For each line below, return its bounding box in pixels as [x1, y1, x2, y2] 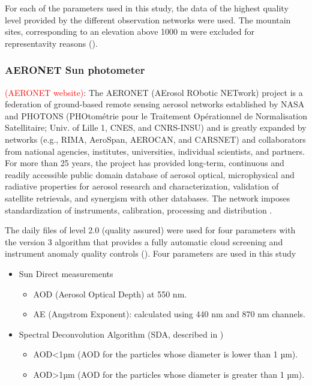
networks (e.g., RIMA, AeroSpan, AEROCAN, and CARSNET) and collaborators [5, 133, 306, 145]
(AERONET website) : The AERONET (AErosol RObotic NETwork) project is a [5, 86, 303, 98]
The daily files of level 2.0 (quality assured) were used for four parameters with [5, 224, 296, 236]
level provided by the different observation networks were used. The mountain [5, 13, 291, 26]
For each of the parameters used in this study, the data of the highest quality [5, 2, 289, 14]
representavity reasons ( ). [5, 37, 98, 49]
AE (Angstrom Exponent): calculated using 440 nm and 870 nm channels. [33, 308, 305, 320]
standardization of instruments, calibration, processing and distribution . [5, 203, 272, 216]
